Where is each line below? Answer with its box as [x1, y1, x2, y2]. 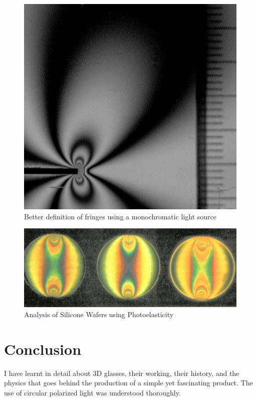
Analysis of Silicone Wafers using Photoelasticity [24, 309, 174, 319]
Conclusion [4, 338, 82, 359]
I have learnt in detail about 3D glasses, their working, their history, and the [4, 367, 239, 378]
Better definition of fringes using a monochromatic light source [24, 211, 217, 221]
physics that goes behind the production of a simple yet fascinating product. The [4, 377, 253, 388]
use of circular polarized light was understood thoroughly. [4, 387, 181, 397]
